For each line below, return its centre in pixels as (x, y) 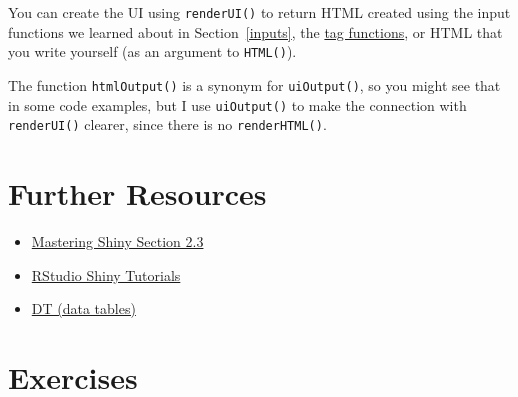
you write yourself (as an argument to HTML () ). (152, 51)
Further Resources (137, 193)
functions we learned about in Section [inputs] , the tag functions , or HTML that (255, 31)
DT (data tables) (83, 308)
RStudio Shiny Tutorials (106, 274)
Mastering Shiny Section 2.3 (117, 241)
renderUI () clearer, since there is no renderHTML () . (167, 124)
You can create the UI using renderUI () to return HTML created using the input (259, 12)
